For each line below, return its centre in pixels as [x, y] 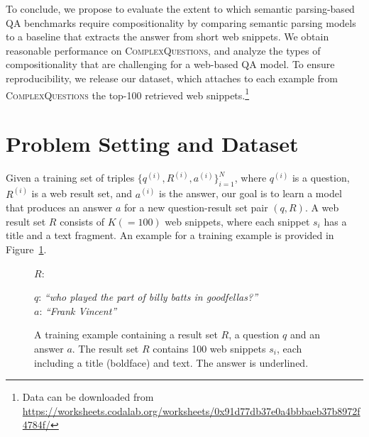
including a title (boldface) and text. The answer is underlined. [171, 362]
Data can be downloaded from [88, 397]
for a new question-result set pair [196, 208]
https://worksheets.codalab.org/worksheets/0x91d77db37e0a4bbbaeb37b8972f [191, 410]
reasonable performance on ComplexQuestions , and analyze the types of [163, 50]
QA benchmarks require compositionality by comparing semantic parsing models [181, 22]
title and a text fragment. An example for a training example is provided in [170, 235]
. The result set [105, 348]
